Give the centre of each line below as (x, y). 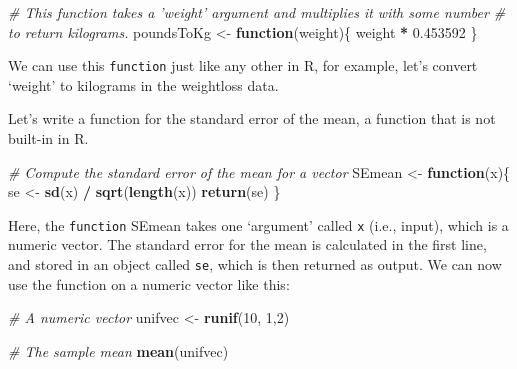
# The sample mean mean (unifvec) (118, 350)
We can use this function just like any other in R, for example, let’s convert (243, 65)
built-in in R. (48, 138)
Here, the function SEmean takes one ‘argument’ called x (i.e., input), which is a (258, 224)
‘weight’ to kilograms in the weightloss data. (143, 84)
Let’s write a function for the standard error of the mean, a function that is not (252, 118)
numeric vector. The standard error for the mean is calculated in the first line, (247, 244)
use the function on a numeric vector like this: (149, 283)
